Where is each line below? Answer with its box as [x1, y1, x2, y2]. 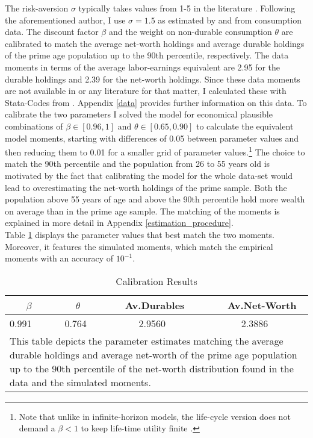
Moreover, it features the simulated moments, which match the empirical [5, 240, 273, 252]
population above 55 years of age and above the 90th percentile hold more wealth [5, 193, 305, 205]
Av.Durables [125, 298, 185, 312]
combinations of [5, 119, 63, 132]
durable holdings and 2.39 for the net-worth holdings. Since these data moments [5, 72, 300, 85]
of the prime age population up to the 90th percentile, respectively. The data [5, 49, 289, 61]
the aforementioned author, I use [5, 13, 126, 26]
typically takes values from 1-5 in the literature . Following [78, 2, 296, 14]
